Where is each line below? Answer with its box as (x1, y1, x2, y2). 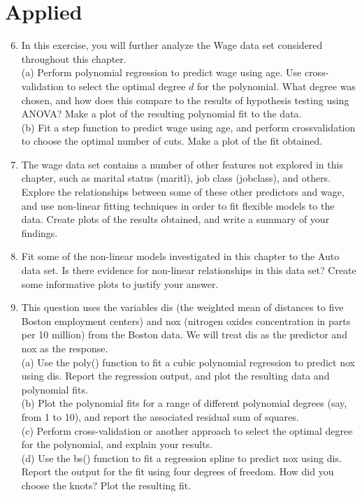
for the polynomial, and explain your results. (21, 437, 213, 452)
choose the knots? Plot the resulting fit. (21, 477, 191, 492)
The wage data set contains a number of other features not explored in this (21, 157, 343, 171)
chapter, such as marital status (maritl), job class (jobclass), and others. (21, 171, 331, 185)
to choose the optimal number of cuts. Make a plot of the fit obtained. (21, 134, 323, 148)
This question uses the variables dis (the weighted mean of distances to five (21, 300, 344, 315)
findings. (21, 225, 58, 240)
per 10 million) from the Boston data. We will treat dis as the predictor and (21, 327, 347, 342)
